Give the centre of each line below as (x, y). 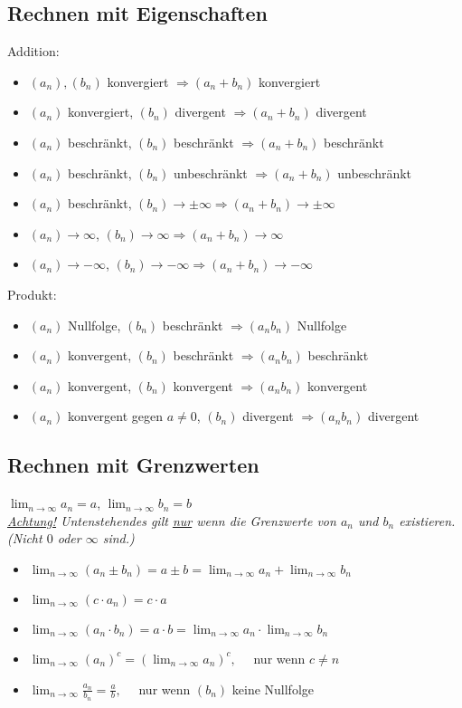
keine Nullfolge (273, 689)
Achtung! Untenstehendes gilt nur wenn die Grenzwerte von (172, 520)
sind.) (118, 538)
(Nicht (25, 538)
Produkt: (32, 294)
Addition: (33, 51)
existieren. (427, 520)
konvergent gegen (116, 416)
